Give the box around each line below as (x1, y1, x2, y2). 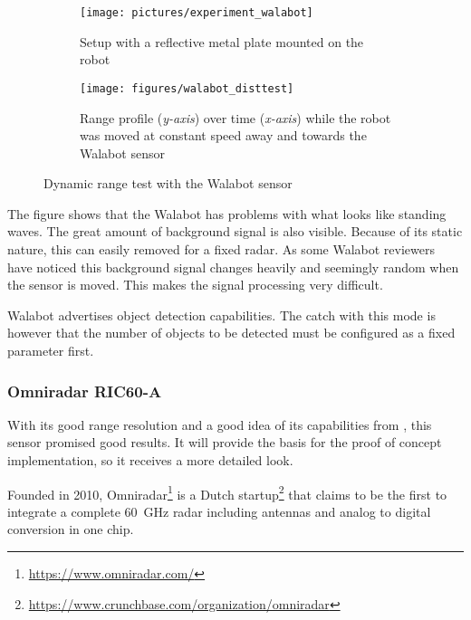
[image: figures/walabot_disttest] (80, 81, 294, 95)
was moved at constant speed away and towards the (80, 126, 367, 145)
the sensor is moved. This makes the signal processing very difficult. (7, 275, 383, 294)
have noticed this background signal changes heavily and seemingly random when (7, 257, 459, 276)
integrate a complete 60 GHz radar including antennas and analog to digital (7, 501, 431, 520)
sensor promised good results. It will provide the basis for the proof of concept (7, 433, 442, 452)
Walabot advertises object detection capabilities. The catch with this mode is (7, 305, 436, 324)
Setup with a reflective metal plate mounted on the (80, 32, 364, 51)
